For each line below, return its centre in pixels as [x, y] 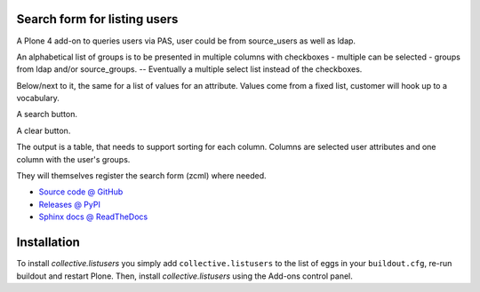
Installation [48, 243]
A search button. [47, 114]
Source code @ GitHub [81, 192]
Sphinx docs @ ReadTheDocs [93, 217]
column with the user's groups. [73, 159]
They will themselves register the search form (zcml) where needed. [141, 176]
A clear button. [44, 130]
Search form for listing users [97, 19]
